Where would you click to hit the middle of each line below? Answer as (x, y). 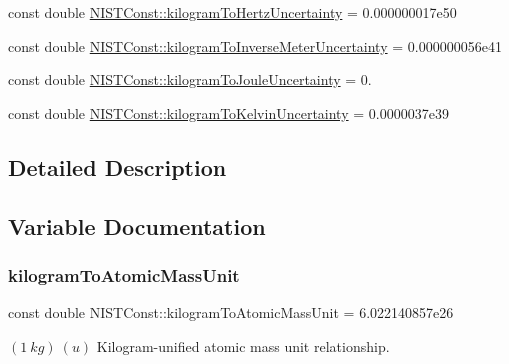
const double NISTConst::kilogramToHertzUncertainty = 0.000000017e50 (232, 12)
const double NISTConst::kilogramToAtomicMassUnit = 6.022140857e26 (231, 312)
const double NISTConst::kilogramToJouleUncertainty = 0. (190, 79)
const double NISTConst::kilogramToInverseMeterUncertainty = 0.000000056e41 (255, 45)
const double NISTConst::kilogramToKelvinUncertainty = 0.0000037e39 (228, 112)
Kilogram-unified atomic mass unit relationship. (243, 345)
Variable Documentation (137, 225)
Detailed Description (117, 166)
